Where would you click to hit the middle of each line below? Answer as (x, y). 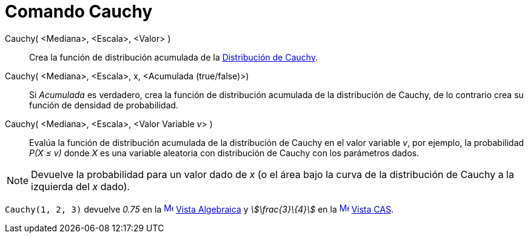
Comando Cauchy (79, 12)
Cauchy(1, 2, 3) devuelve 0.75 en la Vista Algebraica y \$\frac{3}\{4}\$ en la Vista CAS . (199, 209)
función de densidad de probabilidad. (104, 105)
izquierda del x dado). (81, 186)
